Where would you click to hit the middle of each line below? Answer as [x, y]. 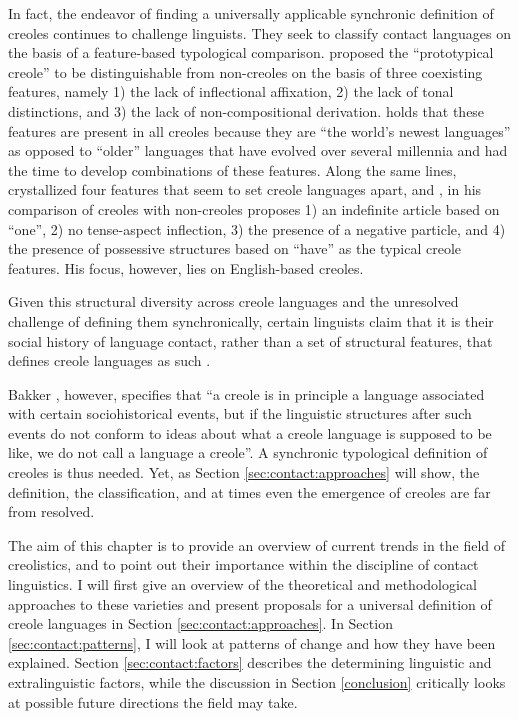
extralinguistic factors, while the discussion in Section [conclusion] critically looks [257, 682]
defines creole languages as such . [109, 360]
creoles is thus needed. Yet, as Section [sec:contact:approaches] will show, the [244, 472]
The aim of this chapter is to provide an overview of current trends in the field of [257, 544]
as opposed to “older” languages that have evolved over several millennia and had [258, 150]
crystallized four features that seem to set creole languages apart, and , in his [245, 189]
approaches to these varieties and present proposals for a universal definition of [250, 603]
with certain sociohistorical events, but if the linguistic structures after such [240, 413]
